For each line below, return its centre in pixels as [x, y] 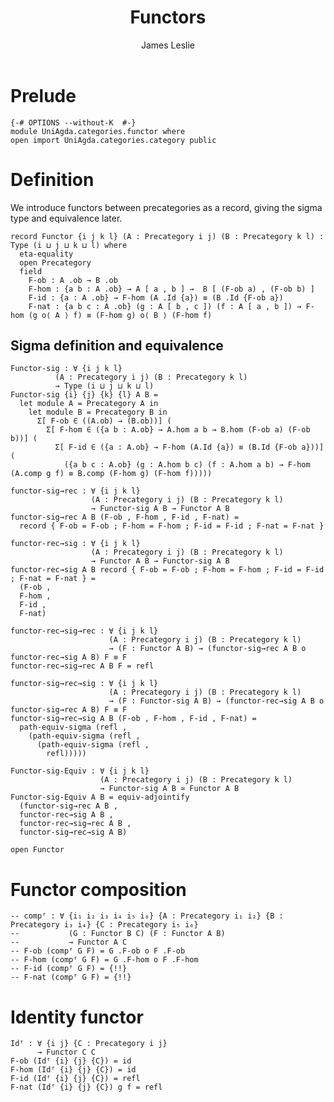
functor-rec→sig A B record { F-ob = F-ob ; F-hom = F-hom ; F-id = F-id [167, 570]
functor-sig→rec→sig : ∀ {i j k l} [84, 684]
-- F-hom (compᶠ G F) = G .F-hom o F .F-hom [104, 960]
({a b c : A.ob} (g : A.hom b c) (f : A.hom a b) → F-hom [187, 465]
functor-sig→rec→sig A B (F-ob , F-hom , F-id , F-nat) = [133, 719]
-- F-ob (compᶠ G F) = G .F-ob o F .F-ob [98, 951]
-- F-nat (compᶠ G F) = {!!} [71, 977]
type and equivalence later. [66, 218]
